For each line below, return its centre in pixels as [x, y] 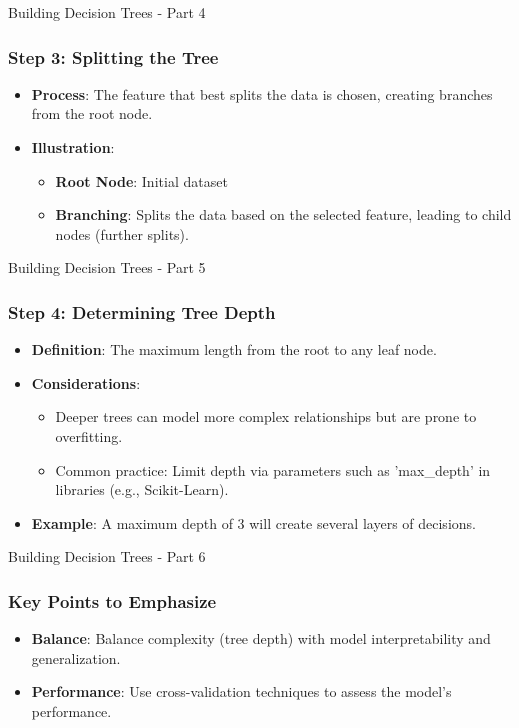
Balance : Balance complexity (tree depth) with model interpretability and [261, 638]
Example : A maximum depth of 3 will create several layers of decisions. [253, 522]
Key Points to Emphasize [112, 600]
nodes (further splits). [122, 233]
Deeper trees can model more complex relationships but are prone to [266, 416]
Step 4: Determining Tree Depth [142, 311]
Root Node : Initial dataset [141, 180]
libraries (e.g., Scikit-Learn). [142, 489]
